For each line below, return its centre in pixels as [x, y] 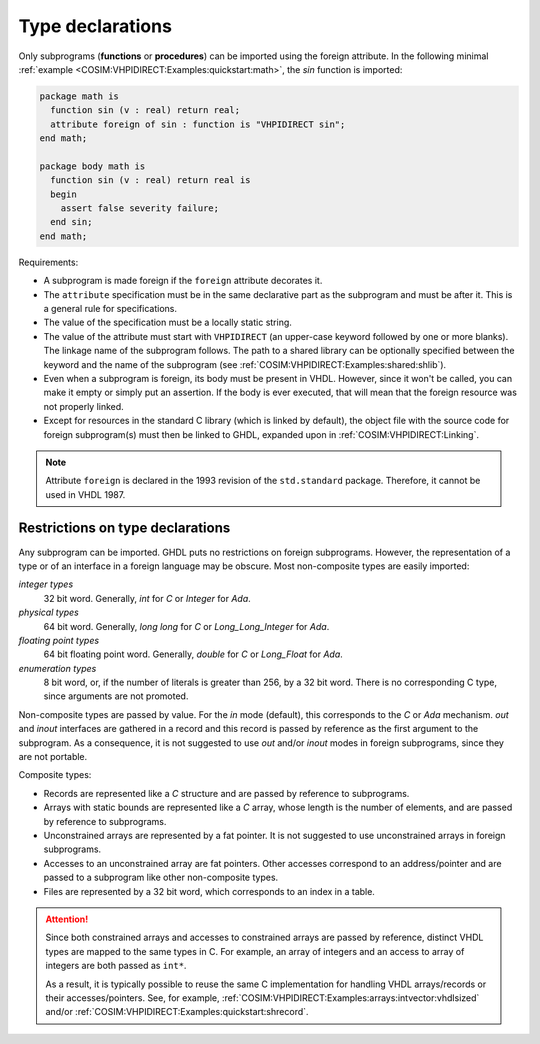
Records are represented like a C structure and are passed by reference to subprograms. [226, 793]
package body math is [92, 166]
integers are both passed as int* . [116, 966]
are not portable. [53, 757]
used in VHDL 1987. [85, 494]
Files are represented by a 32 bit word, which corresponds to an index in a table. [209, 891]
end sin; [71, 222]
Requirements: [48, 262]
